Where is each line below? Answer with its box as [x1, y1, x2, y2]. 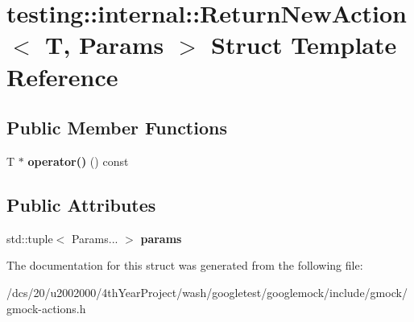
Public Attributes [6, 192, 156, 217]
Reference [6, 60, 118, 93]
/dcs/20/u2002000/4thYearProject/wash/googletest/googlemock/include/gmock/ [6, 283, 408, 300]
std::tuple [6, 229, 53, 246]
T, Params [45, 28, 164, 61]
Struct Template [211, 28, 397, 61]
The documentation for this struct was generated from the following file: [6, 257, 363, 274]
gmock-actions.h [6, 299, 86, 316]
